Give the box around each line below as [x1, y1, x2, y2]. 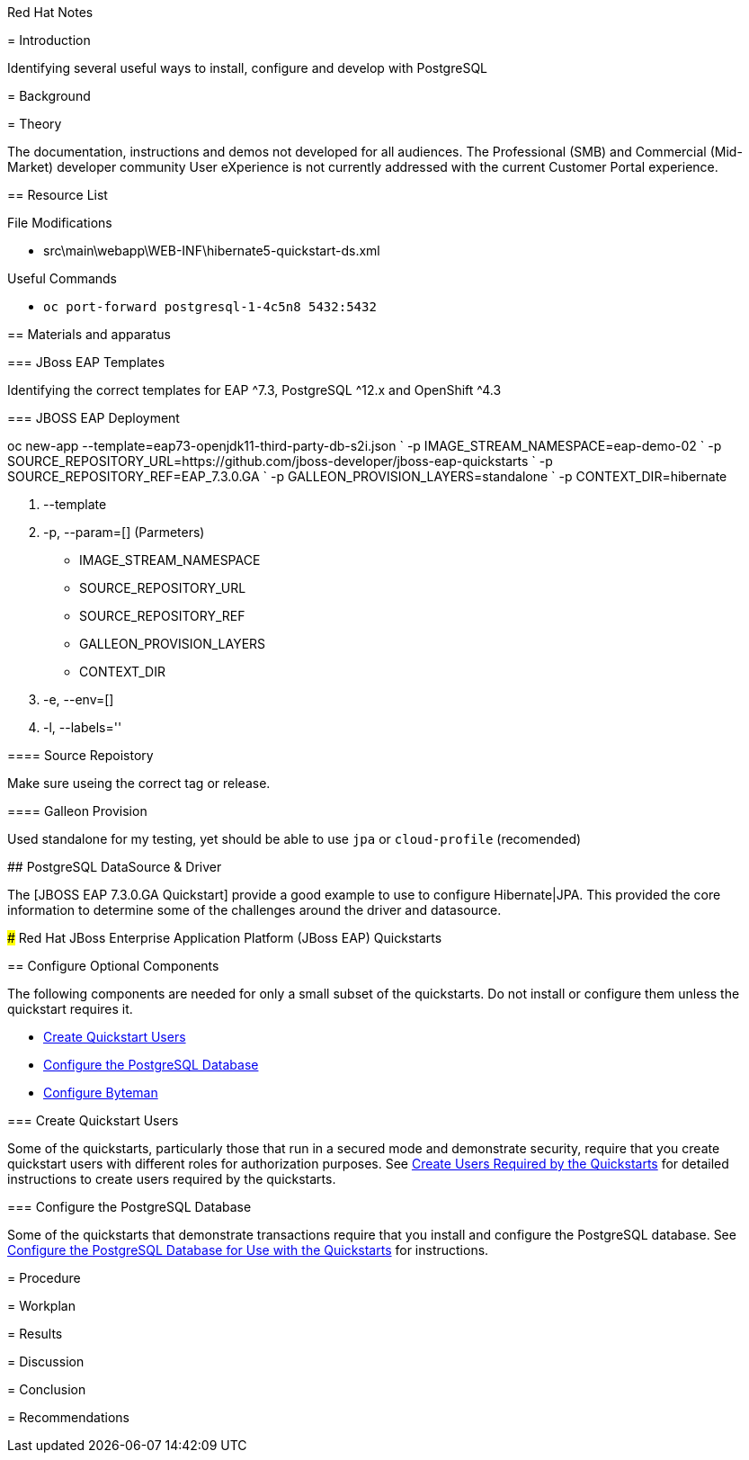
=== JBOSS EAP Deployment [7, 410, 180, 425]
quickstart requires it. [7, 1001, 133, 1017]
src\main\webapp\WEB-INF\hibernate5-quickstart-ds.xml [43, 243, 380, 258]
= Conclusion [7, 1382, 86, 1397]
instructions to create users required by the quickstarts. [7, 1171, 336, 1187]
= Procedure [7, 1270, 81, 1285]
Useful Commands [7, 271, 118, 286]
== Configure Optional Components [7, 958, 219, 973]
